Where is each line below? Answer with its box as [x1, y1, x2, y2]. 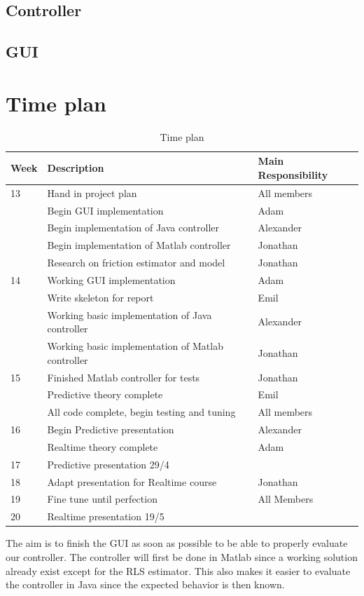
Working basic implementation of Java [47, 307, 212, 322]
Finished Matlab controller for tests [47, 370, 200, 384]
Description [47, 161, 104, 175]
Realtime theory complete [47, 439, 158, 454]
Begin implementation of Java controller [47, 220, 220, 235]
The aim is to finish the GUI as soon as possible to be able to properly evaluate [6, 536, 348, 550]
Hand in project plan [47, 185, 137, 200]
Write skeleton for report [47, 290, 154, 304]
